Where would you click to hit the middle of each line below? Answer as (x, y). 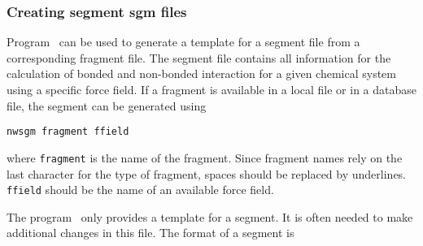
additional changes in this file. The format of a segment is (150, 233)
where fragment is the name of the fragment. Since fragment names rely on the (205, 157)
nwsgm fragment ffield (68, 132)
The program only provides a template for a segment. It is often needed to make (210, 216)
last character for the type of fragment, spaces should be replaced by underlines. (207, 173)
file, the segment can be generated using (107, 105)
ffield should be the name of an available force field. (140, 190)
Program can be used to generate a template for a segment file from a (183, 42)
